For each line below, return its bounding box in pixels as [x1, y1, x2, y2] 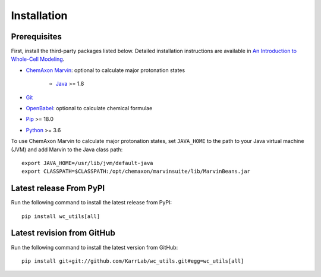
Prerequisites [11, 32, 62, 42]
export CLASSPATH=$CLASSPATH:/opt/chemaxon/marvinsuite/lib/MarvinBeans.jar [21, 168, 251, 175]
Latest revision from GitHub [11, 228, 115, 238]
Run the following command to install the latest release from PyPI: [11, 199, 172, 206]
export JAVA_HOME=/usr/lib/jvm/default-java [21, 160, 154, 166]
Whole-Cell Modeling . [11, 55, 65, 63]
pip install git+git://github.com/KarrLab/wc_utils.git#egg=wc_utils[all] [21, 257, 244, 264]
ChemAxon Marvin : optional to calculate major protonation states [26, 66, 185, 74]
